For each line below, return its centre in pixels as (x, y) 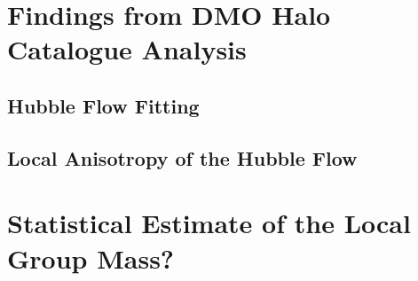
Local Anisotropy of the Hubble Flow (182, 157)
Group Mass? (91, 258)
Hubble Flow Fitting (103, 105)
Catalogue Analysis (127, 49)
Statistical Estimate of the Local (209, 223)
